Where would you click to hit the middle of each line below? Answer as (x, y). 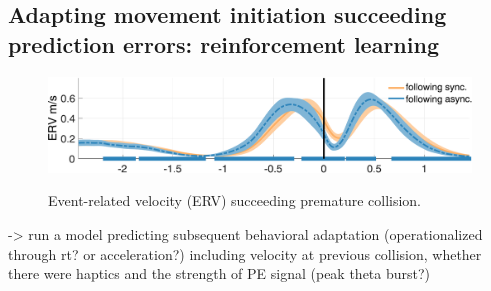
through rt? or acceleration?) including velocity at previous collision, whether (245, 253)
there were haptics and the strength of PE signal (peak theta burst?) (219, 273)
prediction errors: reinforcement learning (223, 43)
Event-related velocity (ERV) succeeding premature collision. (235, 200)
